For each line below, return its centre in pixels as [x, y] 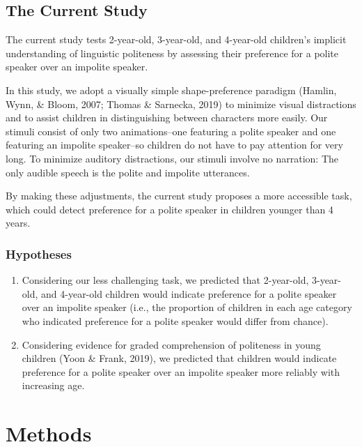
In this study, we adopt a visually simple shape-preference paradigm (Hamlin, [171, 90]
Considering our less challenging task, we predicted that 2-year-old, [165, 280]
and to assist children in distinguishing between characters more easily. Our [167, 118]
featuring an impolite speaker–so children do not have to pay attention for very [174, 145]
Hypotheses [39, 253]
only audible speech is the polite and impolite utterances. [128, 172]
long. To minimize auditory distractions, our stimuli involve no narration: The [172, 158]
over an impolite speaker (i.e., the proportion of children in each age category [187, 307]
